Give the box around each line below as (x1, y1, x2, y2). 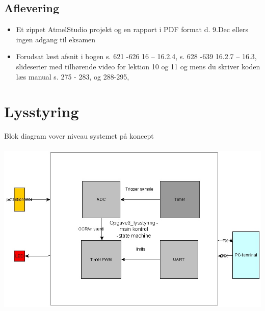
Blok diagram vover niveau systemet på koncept (4, 131, 154, 141)
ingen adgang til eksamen (16, 34, 96, 44)
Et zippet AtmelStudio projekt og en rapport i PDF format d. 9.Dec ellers (16, 24, 248, 35)
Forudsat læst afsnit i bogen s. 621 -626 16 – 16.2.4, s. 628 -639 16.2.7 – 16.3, (16, 51, 257, 62)
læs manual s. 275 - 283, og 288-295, (16, 71, 129, 82)
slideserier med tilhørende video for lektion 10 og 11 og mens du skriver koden (16, 61, 260, 71)
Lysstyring (4, 101, 79, 122)
